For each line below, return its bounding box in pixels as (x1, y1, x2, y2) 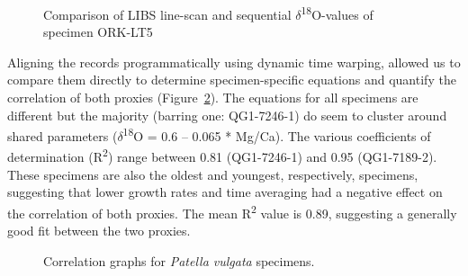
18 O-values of (301, 3, 373, 23)
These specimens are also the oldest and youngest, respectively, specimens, (7, 165, 418, 183)
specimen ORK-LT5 (43, 22, 153, 41)
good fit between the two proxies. (7, 221, 191, 240)
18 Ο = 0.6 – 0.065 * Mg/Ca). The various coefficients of (122, 124, 431, 145)
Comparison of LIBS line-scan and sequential (43, 4, 292, 23)
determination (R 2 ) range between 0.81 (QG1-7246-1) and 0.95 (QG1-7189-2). (7, 145, 437, 166)
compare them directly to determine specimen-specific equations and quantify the (7, 70, 456, 89)
